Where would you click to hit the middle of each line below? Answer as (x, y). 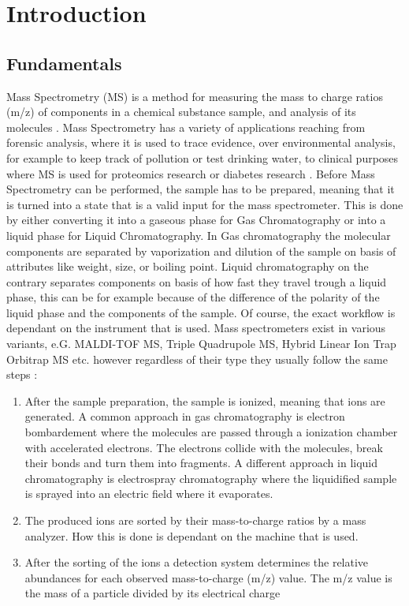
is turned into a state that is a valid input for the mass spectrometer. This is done (205, 204)
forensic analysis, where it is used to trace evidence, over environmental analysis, (201, 142)
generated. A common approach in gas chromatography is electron (185, 416)
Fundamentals (64, 63)
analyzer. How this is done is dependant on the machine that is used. (191, 535)
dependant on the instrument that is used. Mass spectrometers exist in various (196, 328)
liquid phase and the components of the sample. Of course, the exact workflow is (201, 312)
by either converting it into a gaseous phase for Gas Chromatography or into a (196, 220)
